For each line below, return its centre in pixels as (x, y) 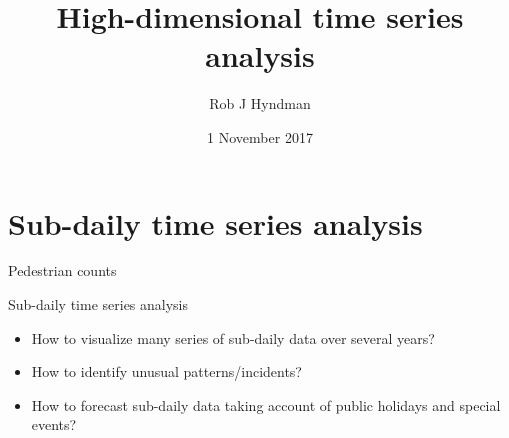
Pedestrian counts (62, 270)
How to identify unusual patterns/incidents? (166, 371)
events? (54, 424)
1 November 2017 (260, 136)
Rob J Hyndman (260, 103)
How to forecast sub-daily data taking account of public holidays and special (266, 404)
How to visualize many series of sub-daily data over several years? (233, 337)
